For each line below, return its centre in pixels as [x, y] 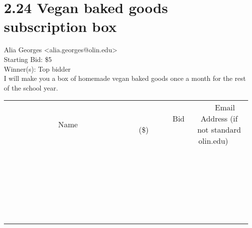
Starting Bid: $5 [28, 59]
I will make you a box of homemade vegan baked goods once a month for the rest [125, 78]
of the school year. [31, 87]
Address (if [219, 119]
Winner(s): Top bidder [37, 68]
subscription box [60, 26]
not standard [219, 130]
